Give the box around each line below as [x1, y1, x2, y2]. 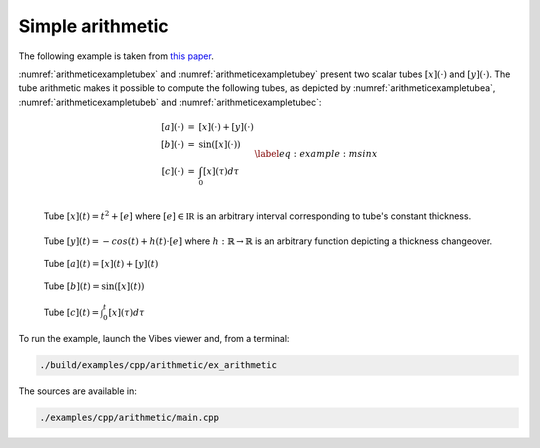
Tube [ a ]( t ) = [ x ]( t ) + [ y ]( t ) [43, 258, 159, 269]
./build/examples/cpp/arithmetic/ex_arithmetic [39, 360, 277, 371]
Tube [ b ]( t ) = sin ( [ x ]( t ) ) [43, 280, 145, 292]
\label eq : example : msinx [254, 148, 378, 159]
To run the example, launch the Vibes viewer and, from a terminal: [18, 333, 290, 345]
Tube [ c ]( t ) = [43, 306, 100, 318]
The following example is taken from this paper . [18, 50, 214, 62]
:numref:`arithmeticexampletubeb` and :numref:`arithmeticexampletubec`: [18, 96, 322, 108]
